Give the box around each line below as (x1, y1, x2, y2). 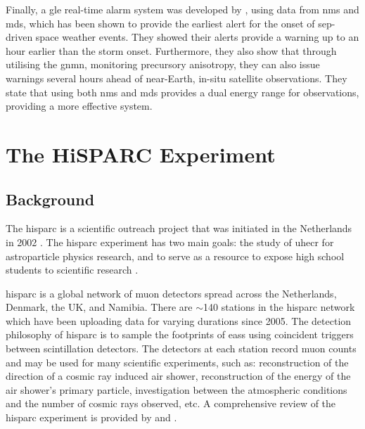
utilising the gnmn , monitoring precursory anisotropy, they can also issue (6, 57, 320, 72)
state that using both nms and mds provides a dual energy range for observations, (6, 84, 359, 99)
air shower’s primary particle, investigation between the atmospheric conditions (6, 382, 347, 397)
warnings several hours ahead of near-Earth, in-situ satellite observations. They (6, 70, 347, 85)
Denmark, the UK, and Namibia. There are (6, 300, 193, 314)
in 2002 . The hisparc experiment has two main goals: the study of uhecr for (6, 234, 334, 249)
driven (6, 30, 33, 44)
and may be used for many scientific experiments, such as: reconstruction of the (6, 354, 349, 369)
